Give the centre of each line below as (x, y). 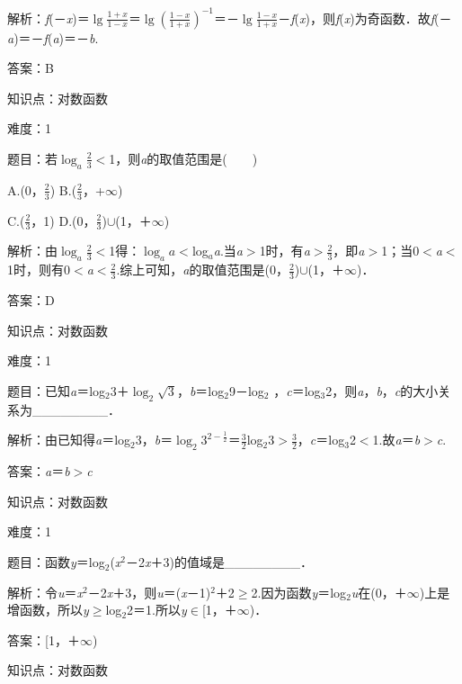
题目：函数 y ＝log (56, 562)
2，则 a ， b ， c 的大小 (382, 390)
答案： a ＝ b (39, 471)
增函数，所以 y (48, 610)
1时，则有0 (39, 270)
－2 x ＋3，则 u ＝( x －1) (149, 592)
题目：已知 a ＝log (57, 390)
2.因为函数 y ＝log (299, 592)
